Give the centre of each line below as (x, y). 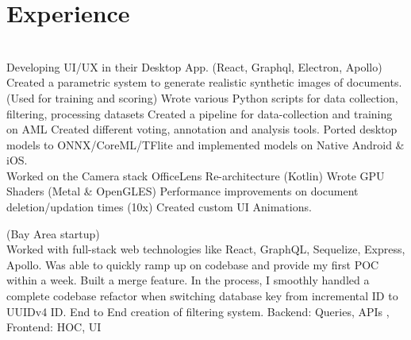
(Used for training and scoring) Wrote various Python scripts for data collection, (202, 97)
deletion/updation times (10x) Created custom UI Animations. (159, 207)
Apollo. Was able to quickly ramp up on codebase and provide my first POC (193, 264)
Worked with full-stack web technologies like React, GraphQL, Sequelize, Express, (206, 249)
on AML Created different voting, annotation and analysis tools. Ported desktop (202, 129)
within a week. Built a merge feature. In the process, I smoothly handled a (188, 280)
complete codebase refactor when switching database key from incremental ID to (202, 296)
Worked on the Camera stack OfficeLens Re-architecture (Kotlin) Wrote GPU (196, 175)
